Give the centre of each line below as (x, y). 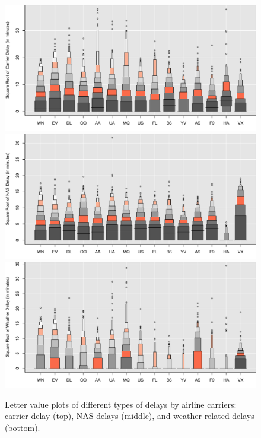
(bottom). (23, 427)
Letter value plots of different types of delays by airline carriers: (121, 404)
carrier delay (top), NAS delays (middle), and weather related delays (130, 416)
